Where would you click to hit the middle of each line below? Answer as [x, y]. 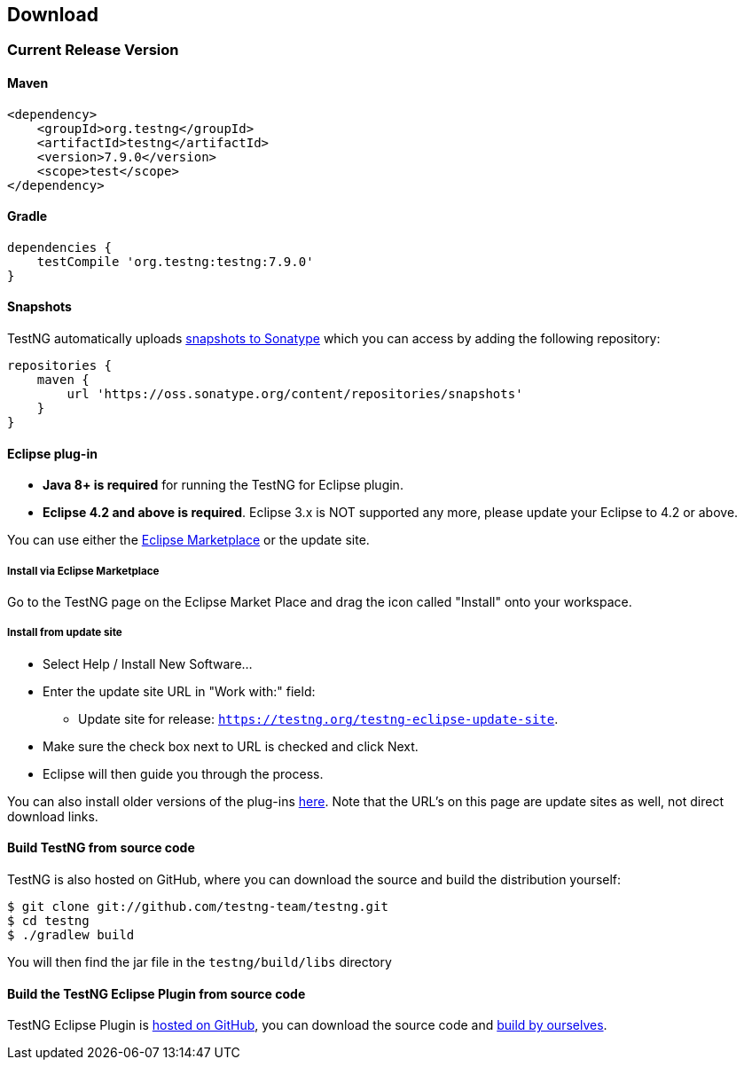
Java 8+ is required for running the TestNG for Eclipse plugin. [223, 485]
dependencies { [60, 247]
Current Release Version [93, 50]
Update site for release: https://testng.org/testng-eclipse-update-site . [318, 718]
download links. [53, 816]
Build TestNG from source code [101, 848]
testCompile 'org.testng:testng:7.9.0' [175, 261]
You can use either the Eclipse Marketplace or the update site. [188, 540]
